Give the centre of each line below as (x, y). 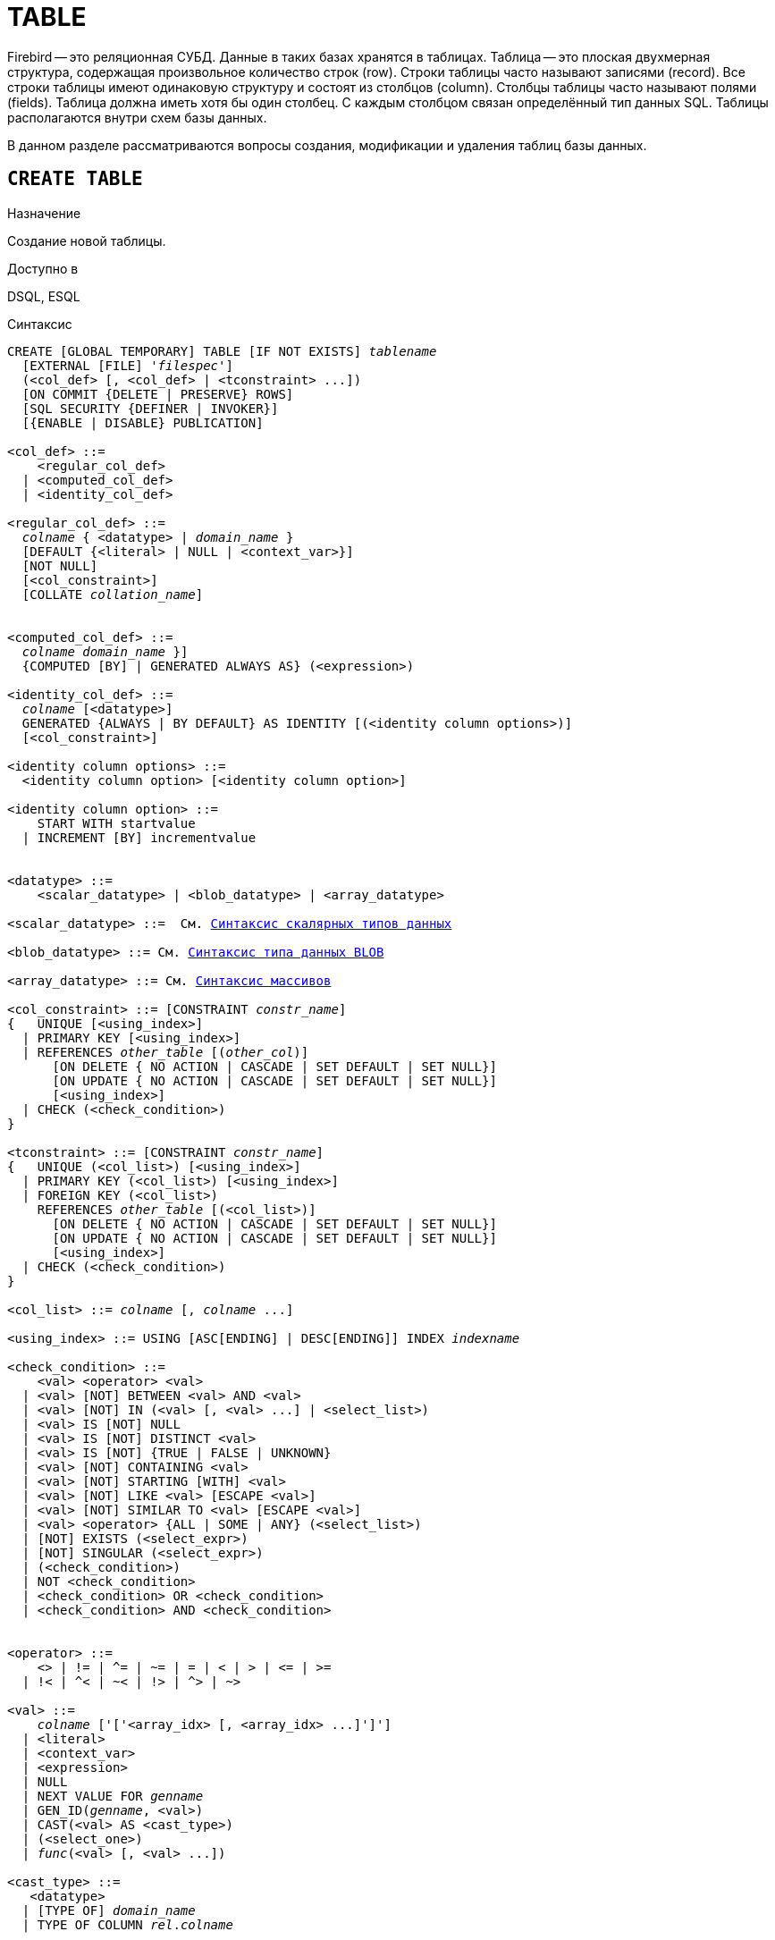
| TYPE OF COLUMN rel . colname (127, 1924)
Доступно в (43, 268)
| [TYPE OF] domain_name (109, 1910)
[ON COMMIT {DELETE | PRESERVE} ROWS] (158, 394)
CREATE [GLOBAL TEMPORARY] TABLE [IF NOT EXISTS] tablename (222, 351)
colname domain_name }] (105, 651)
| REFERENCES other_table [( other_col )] (165, 1052)
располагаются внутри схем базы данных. (137, 117)
